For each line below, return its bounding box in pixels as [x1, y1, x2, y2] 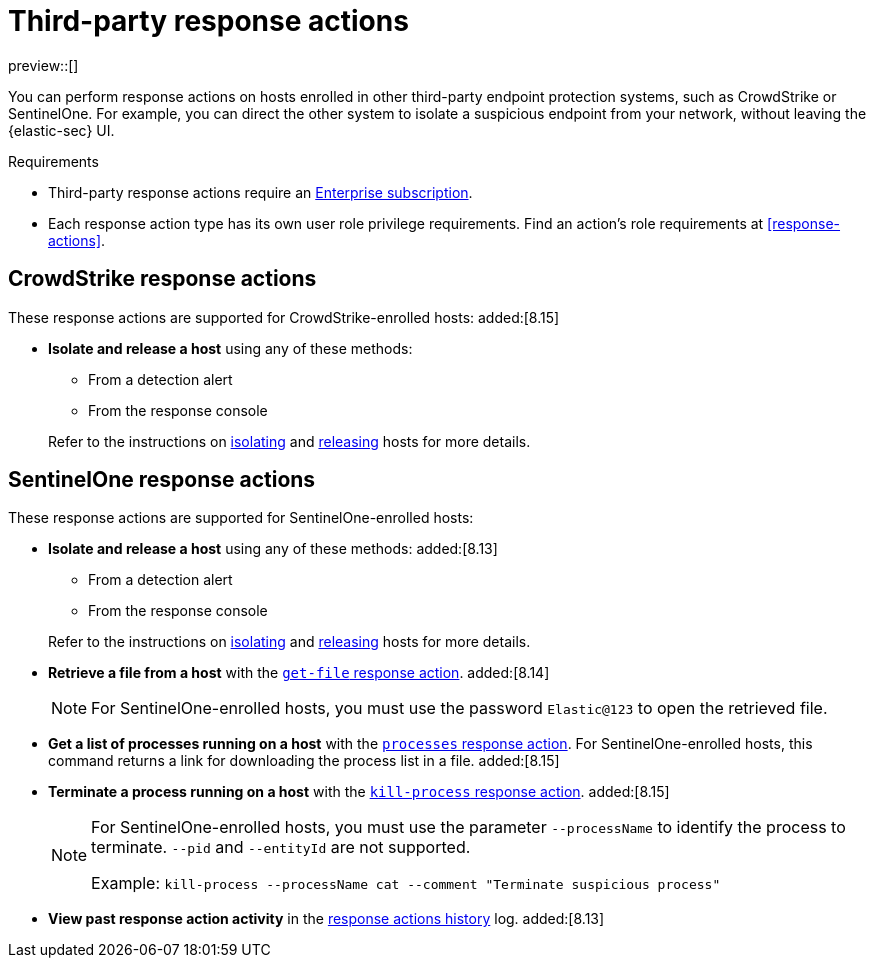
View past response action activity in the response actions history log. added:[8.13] [48, 910, 605, 928]
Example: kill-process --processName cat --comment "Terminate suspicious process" [91, 873, 721, 894]
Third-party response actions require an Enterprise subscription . [48, 183, 473, 201]
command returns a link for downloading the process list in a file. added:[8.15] [48, 752, 560, 770]
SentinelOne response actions [8, 467, 316, 493]
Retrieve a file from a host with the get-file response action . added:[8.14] [48, 664, 550, 682]
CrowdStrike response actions [8, 266, 317, 292]
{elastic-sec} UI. [8, 121, 115, 139]
